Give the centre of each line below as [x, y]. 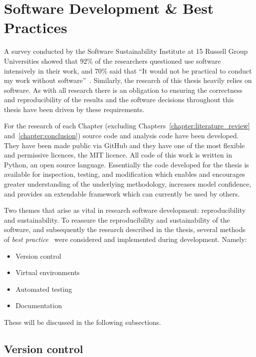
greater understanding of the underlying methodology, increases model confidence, [128, 184]
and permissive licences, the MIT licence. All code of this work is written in [118, 155]
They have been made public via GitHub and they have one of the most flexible [125, 145]
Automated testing [44, 289]
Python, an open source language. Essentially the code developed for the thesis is [127, 164]
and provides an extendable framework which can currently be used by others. [122, 193]
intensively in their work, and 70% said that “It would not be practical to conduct [128, 70]
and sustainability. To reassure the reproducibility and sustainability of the [117, 219]
